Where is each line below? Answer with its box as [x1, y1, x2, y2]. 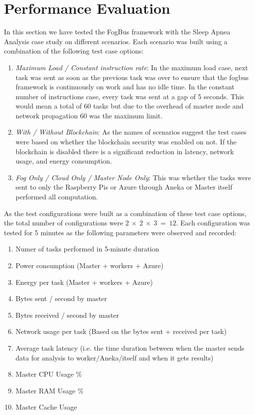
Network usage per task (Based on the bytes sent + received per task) [15, 326, 227, 336]
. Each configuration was [176, 218, 250, 228]
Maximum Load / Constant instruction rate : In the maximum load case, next [15, 62, 248, 72]
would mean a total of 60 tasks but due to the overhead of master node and [15, 101, 244, 111]
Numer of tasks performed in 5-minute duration [15, 244, 159, 254]
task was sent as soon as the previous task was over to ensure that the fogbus [15, 72, 249, 82]
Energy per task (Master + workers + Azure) [15, 277, 153, 287]
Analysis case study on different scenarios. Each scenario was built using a [4, 36, 227, 46]
